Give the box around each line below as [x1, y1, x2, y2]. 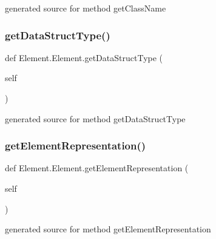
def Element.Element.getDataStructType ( [5, 51, 163, 64]
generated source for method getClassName [5, 2, 166, 14]
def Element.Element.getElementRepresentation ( [5, 162, 189, 174]
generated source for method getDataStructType [5, 112, 186, 125]
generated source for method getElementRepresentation [5, 223, 211, 235]
